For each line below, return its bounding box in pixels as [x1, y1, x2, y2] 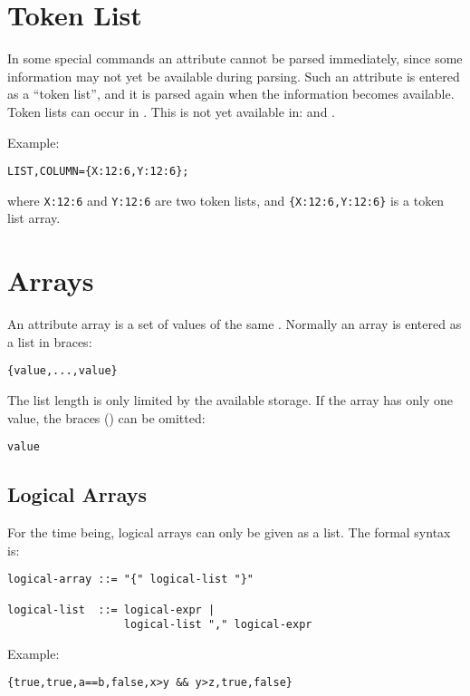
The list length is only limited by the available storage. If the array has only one [7, 390, 453, 409]
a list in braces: [7, 332, 92, 351]
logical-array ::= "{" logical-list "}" [7, 573, 254, 586]
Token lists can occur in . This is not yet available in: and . [7, 101, 335, 121]
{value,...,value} [7, 364, 118, 378]
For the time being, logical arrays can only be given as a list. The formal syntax [7, 523, 451, 542]
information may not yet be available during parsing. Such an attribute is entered [7, 66, 460, 85]
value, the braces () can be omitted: [7, 408, 206, 427]
